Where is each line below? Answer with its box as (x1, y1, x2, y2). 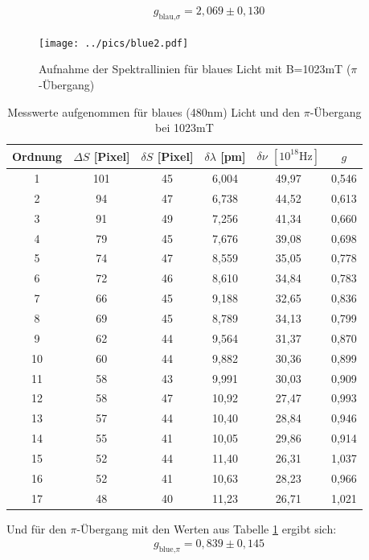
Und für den (6, 520, 67, 537)
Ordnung (12, 148, 63, 165)
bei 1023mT (155, 119, 214, 136)
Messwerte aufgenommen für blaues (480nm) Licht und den (7, 103, 301, 120)
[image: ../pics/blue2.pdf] (39, 37, 189, 49)
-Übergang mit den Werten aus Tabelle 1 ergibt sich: (76, 520, 337, 537)
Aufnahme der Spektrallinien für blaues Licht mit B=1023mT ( (39, 60, 351, 77)
